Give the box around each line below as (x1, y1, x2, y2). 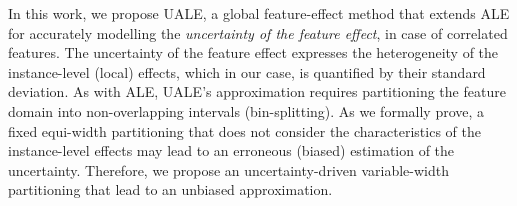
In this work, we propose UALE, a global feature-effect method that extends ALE (8, 3, 510, 23)
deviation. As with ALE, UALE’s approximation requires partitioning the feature (8, 81, 506, 102)
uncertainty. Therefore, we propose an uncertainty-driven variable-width (8, 159, 449, 180)
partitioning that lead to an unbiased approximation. (8, 179, 333, 200)
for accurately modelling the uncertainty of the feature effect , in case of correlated (8, 22, 508, 43)
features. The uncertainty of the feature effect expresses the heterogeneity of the (8, 42, 499, 63)
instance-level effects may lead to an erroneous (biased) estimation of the (8, 140, 455, 161)
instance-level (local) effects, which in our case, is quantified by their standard (8, 61, 486, 82)
